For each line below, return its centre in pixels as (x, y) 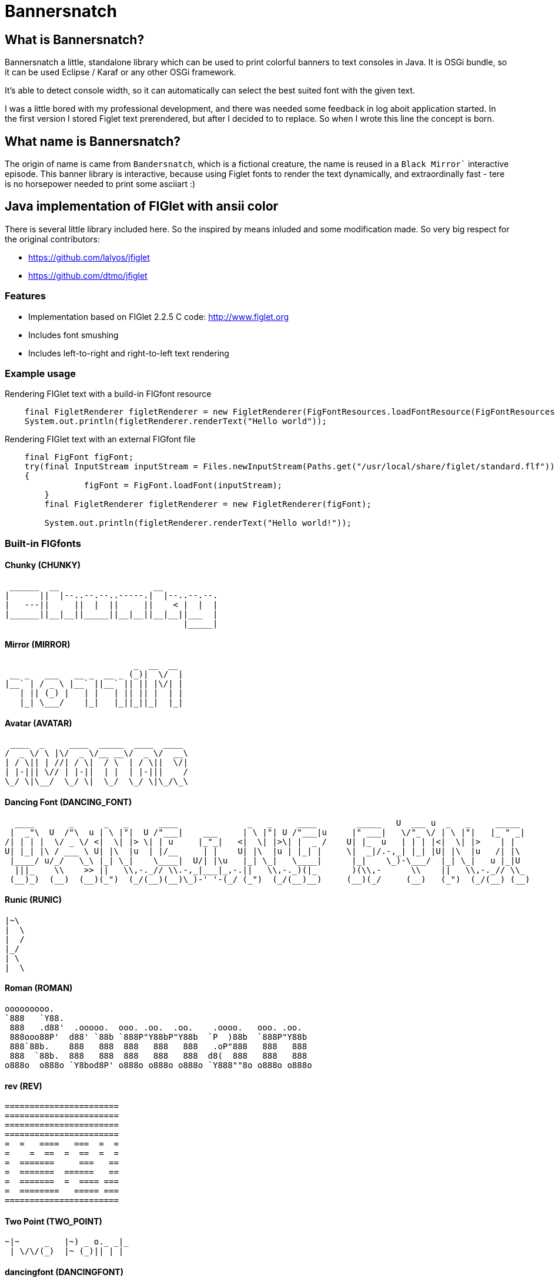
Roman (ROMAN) (39, 988)
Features (25, 296)
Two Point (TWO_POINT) (54, 1221)
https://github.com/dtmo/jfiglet (88, 275)
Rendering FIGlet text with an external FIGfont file (100, 439)
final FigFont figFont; (79, 457)
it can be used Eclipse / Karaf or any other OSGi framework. (121, 72)
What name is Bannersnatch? (93, 141)
